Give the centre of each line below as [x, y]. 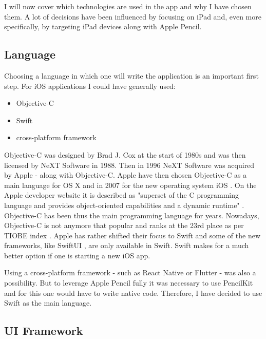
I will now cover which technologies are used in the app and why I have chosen [128, 6]
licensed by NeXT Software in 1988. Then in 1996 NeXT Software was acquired [129, 165]
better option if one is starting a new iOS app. [77, 255]
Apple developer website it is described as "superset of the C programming [121, 195]
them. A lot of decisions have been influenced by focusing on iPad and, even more [133, 16]
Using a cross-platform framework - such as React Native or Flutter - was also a [130, 272]
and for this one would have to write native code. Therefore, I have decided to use [133, 293]
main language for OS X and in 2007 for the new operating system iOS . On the [130, 185]
